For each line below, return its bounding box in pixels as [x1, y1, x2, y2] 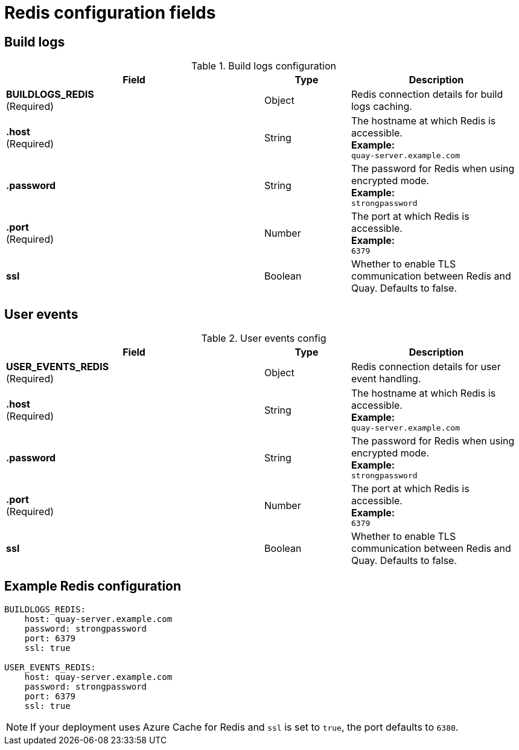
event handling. [351, 373, 421, 385]
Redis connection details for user [351, 361, 501, 373]
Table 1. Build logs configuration [191, 60, 336, 72]
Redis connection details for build [351, 88, 503, 101]
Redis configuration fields [4, 2, 216, 23]
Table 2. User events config [201, 332, 326, 345]
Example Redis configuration [4, 579, 182, 594]
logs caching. [351, 100, 412, 113]
